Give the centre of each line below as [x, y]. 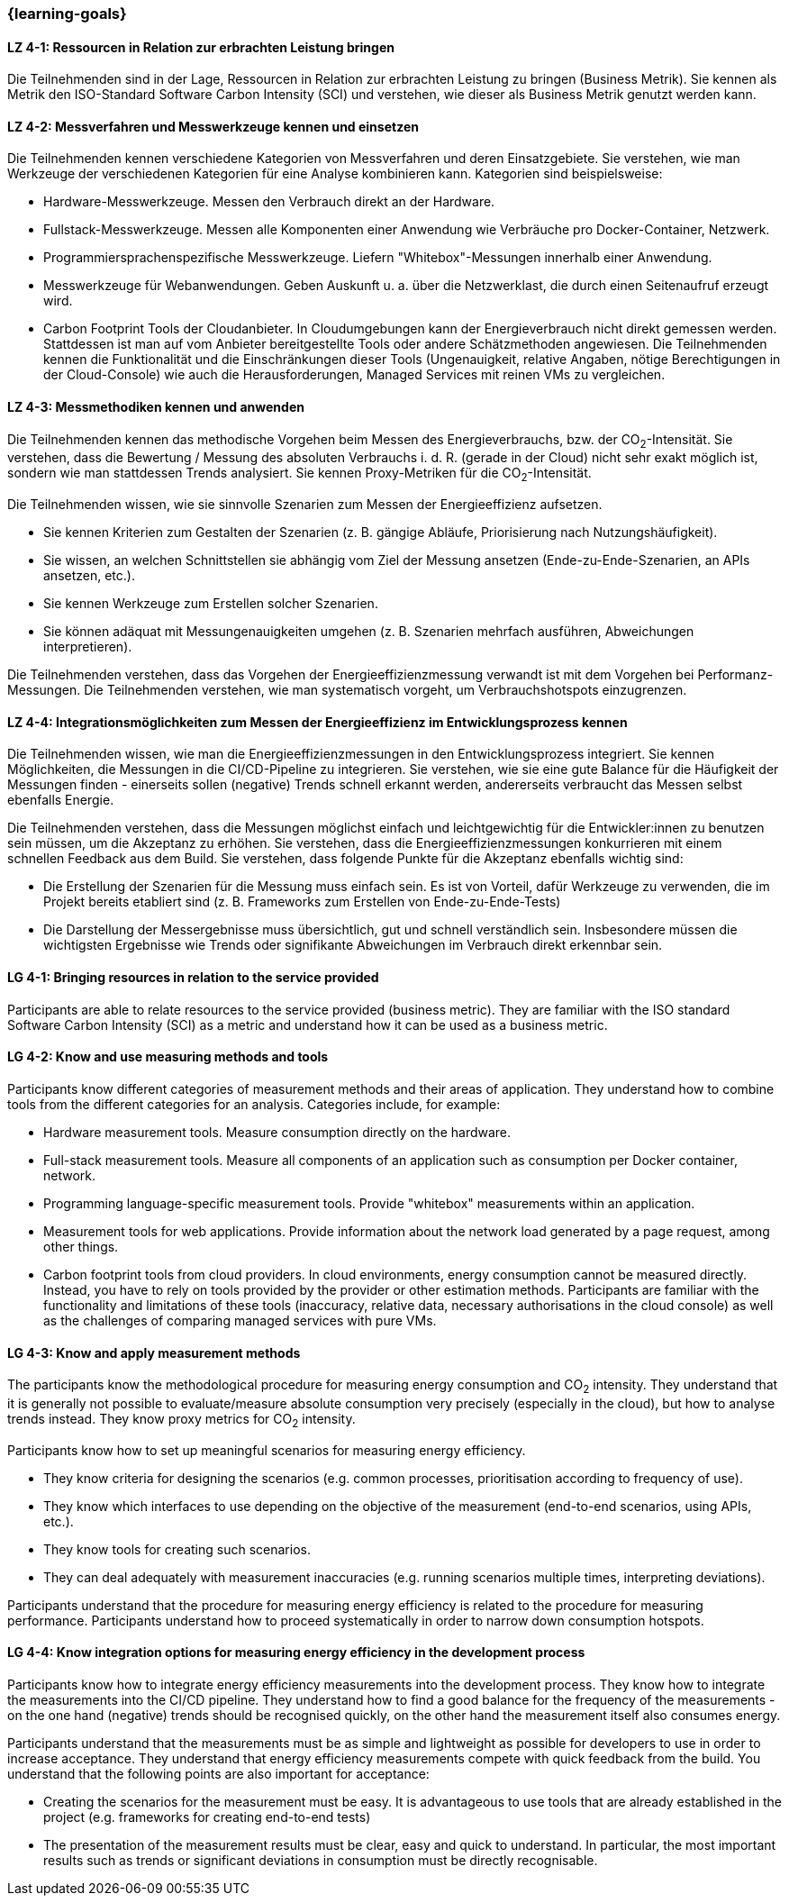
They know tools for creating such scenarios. [177, 1549]
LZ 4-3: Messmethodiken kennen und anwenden [156, 407]
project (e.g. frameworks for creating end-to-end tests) [207, 1816]
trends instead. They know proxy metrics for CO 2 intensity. [181, 1420]
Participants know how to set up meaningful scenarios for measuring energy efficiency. [267, 1450]
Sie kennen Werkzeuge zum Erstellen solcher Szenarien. [211, 604]
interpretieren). [88, 647]
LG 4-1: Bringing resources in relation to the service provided [193, 978]
